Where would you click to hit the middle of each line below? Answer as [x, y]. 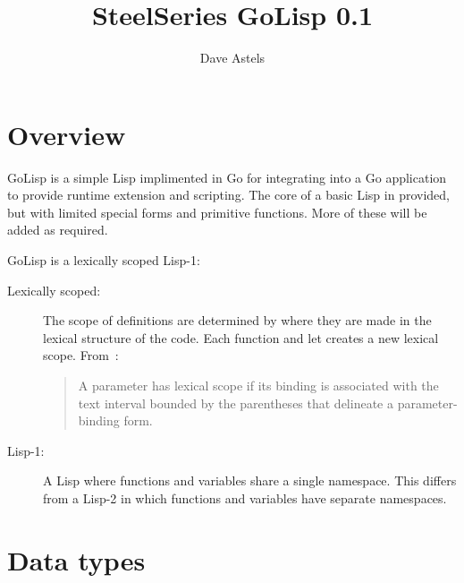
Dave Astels [232, 58]
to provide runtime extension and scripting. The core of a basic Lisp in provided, [228, 195]
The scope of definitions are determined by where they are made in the [237, 320]
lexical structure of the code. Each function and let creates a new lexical [241, 337]
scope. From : [81, 355]
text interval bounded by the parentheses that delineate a [236, 403]
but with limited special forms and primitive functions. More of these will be [217, 212]
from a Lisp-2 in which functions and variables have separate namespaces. [245, 497]
